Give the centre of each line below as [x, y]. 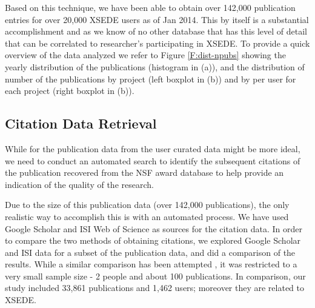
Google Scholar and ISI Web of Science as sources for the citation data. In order [154, 228]
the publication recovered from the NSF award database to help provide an [144, 172]
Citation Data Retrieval [81, 123]
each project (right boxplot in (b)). [70, 91]
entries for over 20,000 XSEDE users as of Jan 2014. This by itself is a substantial [157, 19]
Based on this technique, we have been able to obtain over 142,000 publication [150, 7]
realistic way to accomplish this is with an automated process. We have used [147, 216]
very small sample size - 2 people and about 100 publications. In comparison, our [155, 276]
